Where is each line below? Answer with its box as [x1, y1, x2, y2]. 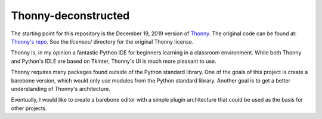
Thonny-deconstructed [11, 9, 130, 22]
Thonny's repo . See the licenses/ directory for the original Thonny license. [11, 38, 194, 45]
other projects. [11, 105, 48, 112]
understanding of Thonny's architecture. [11, 85, 110, 92]
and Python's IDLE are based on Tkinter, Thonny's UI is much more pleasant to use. [11, 57, 217, 65]
